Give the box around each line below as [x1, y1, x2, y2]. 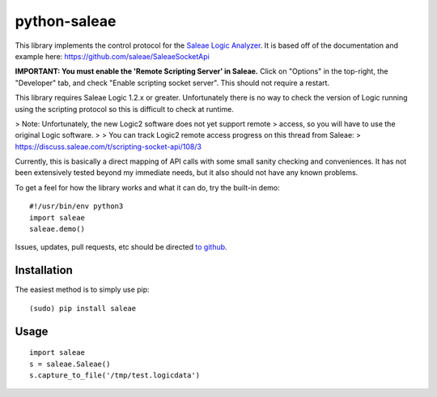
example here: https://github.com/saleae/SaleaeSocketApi [15, 51, 210, 61]
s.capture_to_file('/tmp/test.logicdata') [29, 370, 201, 380]
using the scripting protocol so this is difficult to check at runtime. [15, 104, 234, 113]
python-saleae [15, 12, 117, 30]
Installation [15, 263, 73, 277]
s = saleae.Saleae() [29, 359, 111, 369]
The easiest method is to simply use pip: [15, 284, 150, 295]
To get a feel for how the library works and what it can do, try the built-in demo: [15, 182, 281, 192]
